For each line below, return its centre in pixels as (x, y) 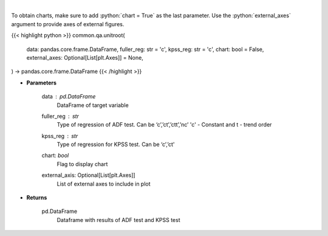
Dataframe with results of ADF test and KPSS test (118, 220)
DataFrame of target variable (93, 105)
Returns (37, 198)
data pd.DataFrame (69, 97)
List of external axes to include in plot (104, 184)
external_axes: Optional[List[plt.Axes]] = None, (85, 57)
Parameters (42, 83)
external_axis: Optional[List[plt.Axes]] (89, 175)
